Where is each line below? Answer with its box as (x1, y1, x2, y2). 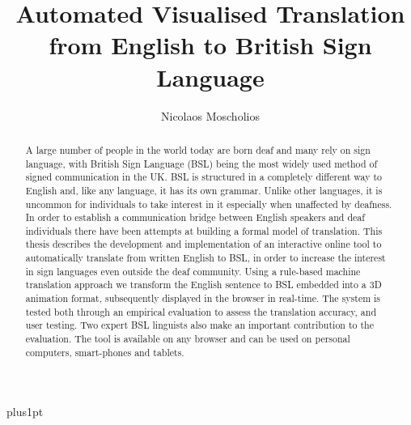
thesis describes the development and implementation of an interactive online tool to (25, 237, 382, 251)
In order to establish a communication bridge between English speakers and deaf (25, 210, 365, 224)
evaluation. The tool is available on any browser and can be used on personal (25, 332, 350, 346)
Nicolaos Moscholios (161, 107, 260, 124)
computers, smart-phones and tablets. (25, 345, 184, 359)
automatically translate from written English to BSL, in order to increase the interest (25, 251, 386, 265)
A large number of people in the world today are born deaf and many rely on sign (25, 142, 371, 156)
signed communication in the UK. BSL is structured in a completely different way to (25, 170, 383, 184)
